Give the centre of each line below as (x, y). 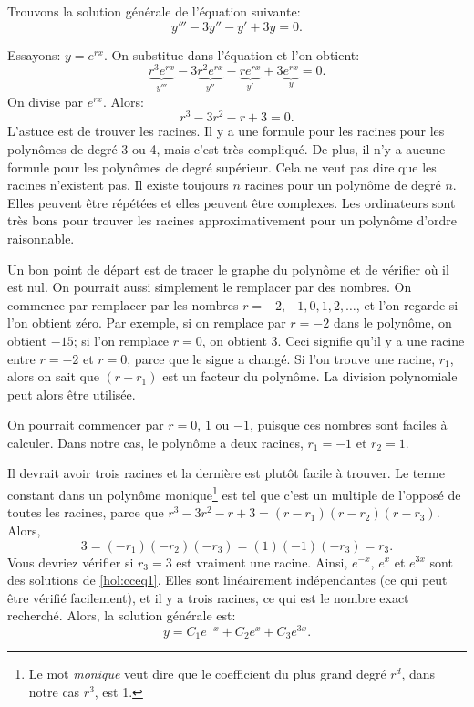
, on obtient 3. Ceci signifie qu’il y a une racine (333, 340)
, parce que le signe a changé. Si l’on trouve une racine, (281, 358)
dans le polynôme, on (392, 322)
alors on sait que (53, 376)
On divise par (45, 101)
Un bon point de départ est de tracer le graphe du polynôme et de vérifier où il (228, 269)
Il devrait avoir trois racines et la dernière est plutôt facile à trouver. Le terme (226, 473)
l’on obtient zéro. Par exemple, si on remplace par (147, 322)
